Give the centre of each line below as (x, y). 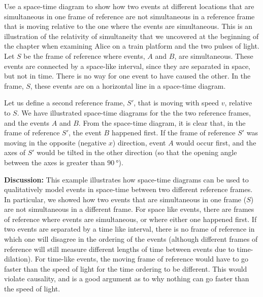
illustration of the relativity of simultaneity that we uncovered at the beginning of (131, 36)
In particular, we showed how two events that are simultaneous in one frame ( (125, 199)
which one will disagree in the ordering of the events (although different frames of (131, 239)
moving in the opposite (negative (55, 142)
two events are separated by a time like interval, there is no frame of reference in (129, 229)
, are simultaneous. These (214, 55)
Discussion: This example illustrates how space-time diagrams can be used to (126, 179)
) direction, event (139, 142)
